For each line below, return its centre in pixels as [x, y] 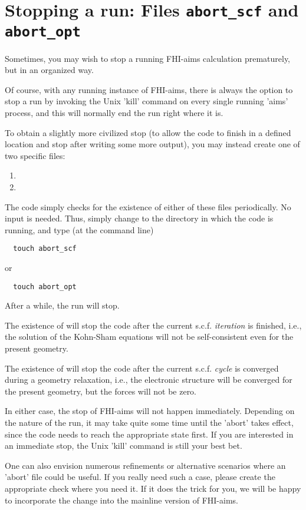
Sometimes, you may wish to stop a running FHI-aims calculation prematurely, [148, 58]
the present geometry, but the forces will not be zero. [101, 391]
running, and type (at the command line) [79, 229]
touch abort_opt [45, 287]
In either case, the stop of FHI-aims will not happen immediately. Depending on [150, 411]
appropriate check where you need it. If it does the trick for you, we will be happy [153, 488]
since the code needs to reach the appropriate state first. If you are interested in [149, 434]
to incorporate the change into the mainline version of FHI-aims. [121, 500]
